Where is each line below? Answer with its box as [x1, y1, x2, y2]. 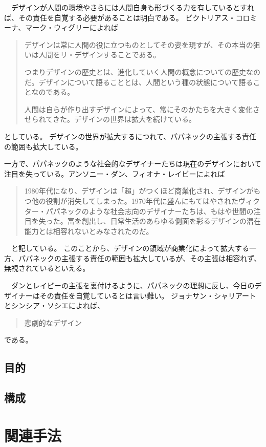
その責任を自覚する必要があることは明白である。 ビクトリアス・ [18, 12, 236, 23]
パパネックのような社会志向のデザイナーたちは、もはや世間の [46, 205, 254, 216]
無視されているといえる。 [4, 263, 90, 273]
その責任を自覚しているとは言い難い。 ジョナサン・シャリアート [39, 290, 257, 301]
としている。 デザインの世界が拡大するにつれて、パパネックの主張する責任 [4, 131, 257, 141]
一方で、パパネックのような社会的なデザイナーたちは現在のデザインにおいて [4, 158, 261, 169]
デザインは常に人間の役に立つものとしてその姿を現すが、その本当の [24, 39, 253, 50]
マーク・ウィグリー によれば [25, 22, 119, 33]
